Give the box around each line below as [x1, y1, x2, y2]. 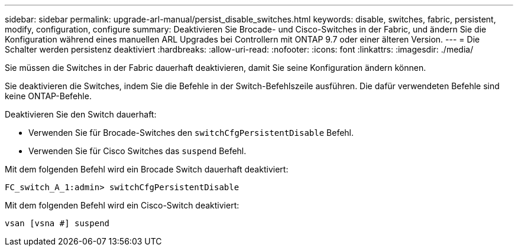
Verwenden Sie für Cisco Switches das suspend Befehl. [28, 146, 247, 156]
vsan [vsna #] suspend [5, 219, 110, 228]
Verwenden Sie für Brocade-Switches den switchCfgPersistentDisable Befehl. [28, 128, 354, 138]
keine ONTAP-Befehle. [5, 91, 92, 101]
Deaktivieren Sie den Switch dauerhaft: [5, 109, 157, 119]
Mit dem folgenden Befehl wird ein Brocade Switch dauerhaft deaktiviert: [5, 164, 289, 174]
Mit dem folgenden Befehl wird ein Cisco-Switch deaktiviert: [5, 200, 239, 210]
